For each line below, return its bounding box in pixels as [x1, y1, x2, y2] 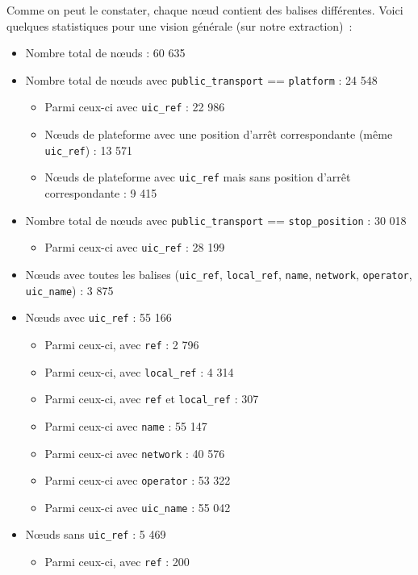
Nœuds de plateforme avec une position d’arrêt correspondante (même [44, 126, 393, 143]
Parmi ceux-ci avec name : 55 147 [44, 417, 207, 434]
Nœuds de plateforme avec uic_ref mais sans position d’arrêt [44, 169, 351, 185]
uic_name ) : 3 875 [25, 281, 114, 298]
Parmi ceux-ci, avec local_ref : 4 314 [44, 363, 234, 380]
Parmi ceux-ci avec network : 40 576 [44, 444, 225, 461]
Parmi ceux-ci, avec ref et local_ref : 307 [44, 390, 259, 407]
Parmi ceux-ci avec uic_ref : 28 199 [44, 239, 225, 256]
